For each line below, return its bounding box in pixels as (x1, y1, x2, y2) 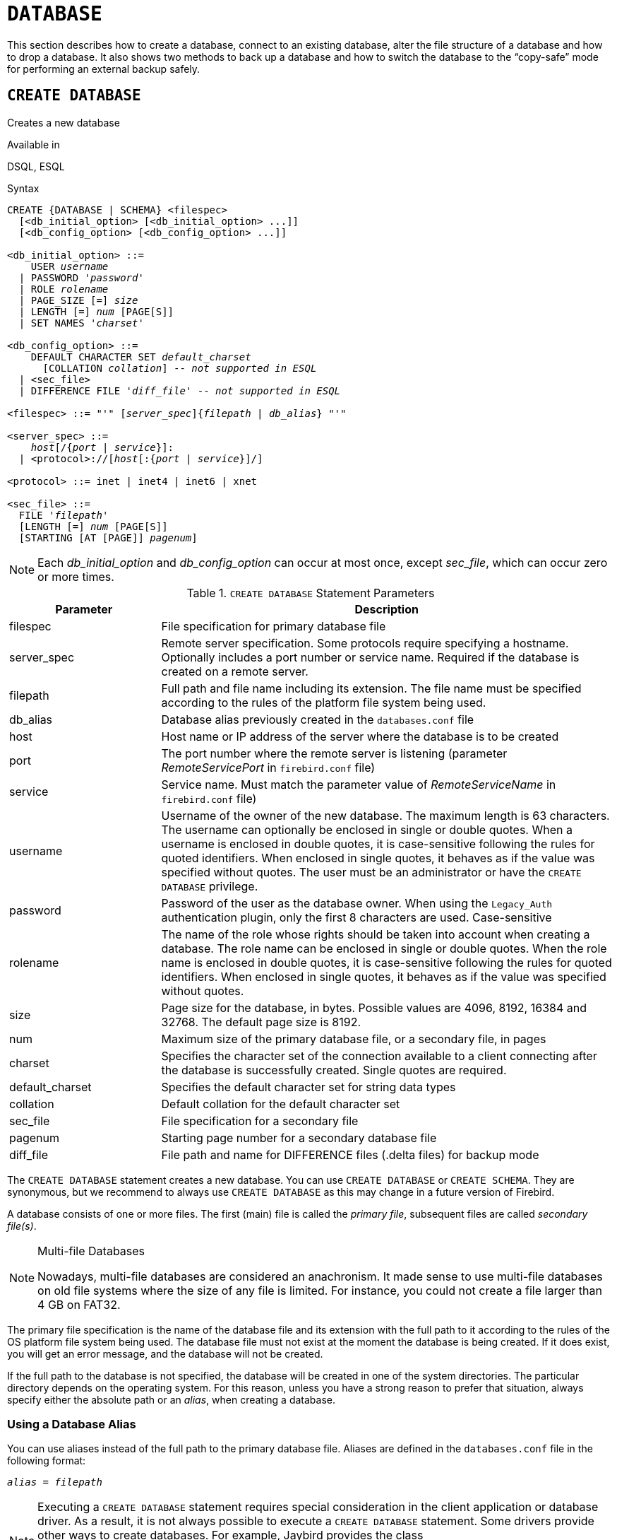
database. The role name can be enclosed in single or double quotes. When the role (161, 941, 607, 956)
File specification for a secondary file (161, 1113, 359, 1128)
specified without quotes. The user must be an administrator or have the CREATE (161, 864, 582, 879)
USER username (30, 260, 109, 272)
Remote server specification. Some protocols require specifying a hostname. (161, 635, 569, 650)
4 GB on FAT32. (37, 1297, 121, 1312)
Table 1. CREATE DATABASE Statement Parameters (186, 585, 435, 600)
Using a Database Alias (7, 1416, 136, 1431)
